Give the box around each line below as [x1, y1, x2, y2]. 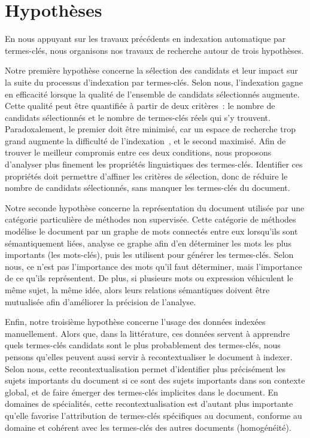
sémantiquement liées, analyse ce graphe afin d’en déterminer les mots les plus [5, 236, 291, 249]
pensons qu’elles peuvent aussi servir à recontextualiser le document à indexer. [5, 350, 293, 363]
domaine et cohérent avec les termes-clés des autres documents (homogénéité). [5, 421, 291, 433]
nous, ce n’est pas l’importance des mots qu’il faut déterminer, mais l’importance [5, 260, 302, 272]
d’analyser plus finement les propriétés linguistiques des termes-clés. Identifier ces [5, 158, 303, 171]
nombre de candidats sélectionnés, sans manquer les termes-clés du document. [5, 181, 290, 194]
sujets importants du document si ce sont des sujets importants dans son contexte [5, 374, 305, 387]
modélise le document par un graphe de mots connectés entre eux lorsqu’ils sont [5, 225, 298, 238]
